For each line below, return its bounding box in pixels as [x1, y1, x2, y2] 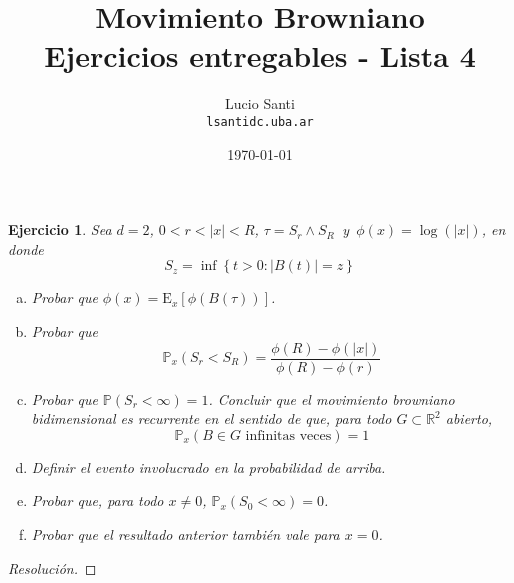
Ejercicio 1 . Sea [8, 219, 112, 240]
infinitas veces [245, 428, 332, 443]
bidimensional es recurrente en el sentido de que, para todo [31, 408, 392, 429]
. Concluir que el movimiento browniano [208, 388, 455, 409]
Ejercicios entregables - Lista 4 [44, 35, 476, 76]
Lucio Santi [225, 93, 295, 114]
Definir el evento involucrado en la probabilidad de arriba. [31, 456, 386, 477]
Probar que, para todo [31, 490, 164, 511]
